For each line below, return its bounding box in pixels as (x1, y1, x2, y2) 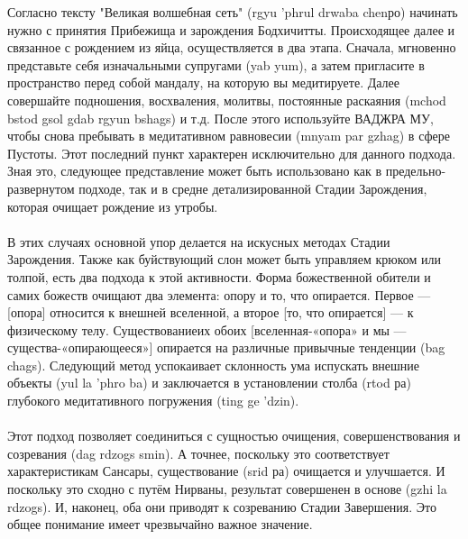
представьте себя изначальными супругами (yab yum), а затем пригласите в (7, 55, 425, 74)
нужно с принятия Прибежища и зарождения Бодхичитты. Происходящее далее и (7, 20, 454, 39)
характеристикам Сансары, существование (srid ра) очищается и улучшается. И (7, 461, 445, 480)
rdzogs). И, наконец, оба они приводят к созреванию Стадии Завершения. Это (7, 497, 437, 516)
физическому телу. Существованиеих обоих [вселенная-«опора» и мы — (7, 320, 407, 339)
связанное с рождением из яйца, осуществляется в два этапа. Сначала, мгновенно (7, 38, 456, 57)
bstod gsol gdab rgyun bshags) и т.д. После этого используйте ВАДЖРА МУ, (7, 108, 434, 127)
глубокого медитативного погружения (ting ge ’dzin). (7, 391, 299, 410)
